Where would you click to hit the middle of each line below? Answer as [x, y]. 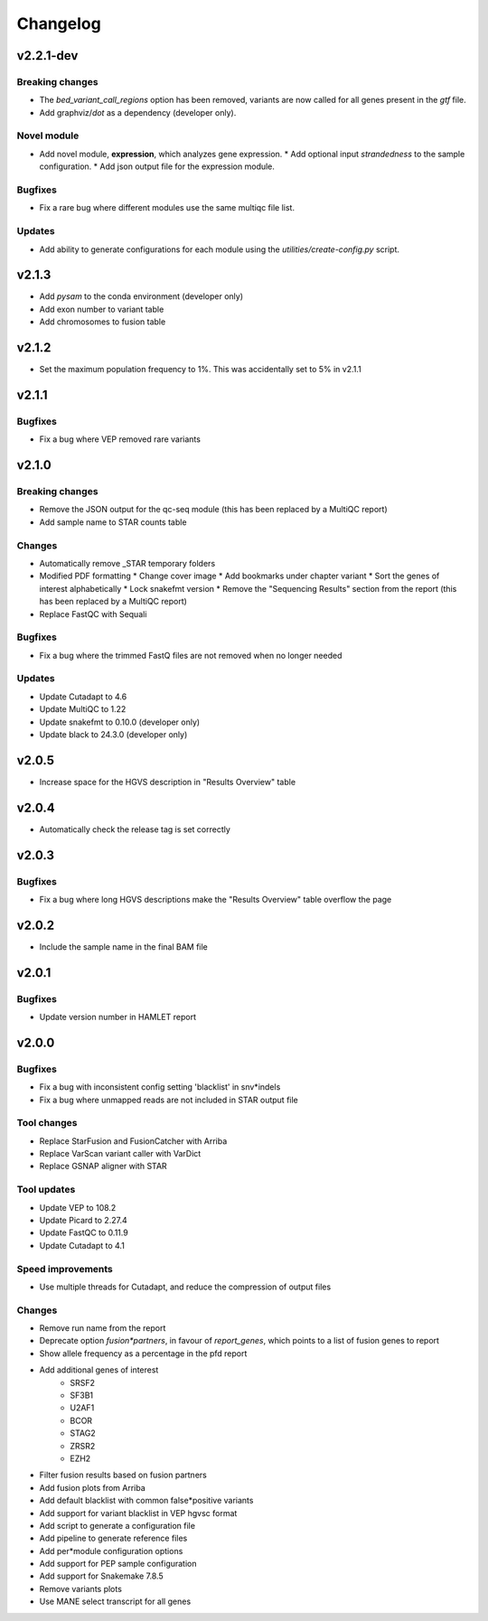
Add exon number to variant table [102, 309]
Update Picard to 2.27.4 [83, 1220]
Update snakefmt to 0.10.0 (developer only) [120, 722]
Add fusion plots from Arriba [93, 1487]
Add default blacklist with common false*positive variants [146, 1501]
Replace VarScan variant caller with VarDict [120, 1154]
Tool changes [47, 1123]
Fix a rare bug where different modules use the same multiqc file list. [167, 208]
